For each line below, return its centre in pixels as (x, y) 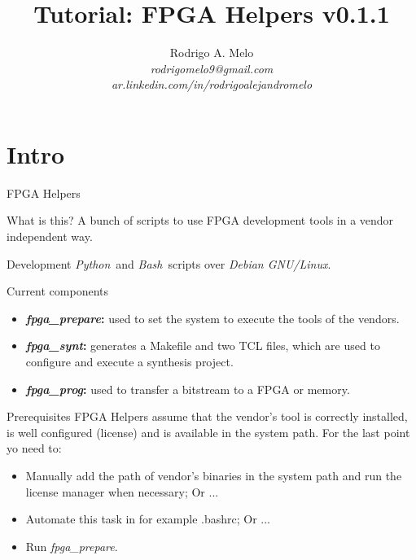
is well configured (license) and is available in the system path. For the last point (208, 432)
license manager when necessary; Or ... (122, 491)
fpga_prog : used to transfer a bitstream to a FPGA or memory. (188, 389)
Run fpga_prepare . (72, 546)
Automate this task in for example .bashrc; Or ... (148, 519)
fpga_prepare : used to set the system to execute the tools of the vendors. (212, 318)
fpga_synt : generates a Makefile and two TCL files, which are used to (203, 346)
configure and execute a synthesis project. (129, 361)
